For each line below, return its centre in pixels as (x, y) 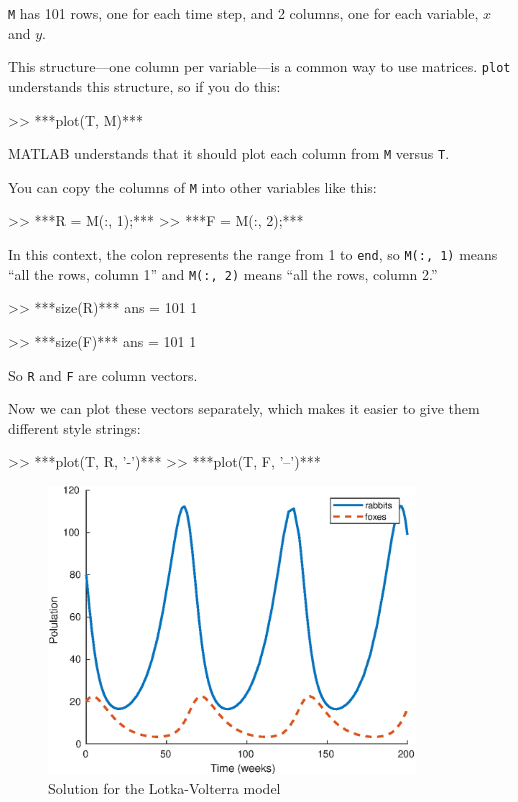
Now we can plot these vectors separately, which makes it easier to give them (244, 408)
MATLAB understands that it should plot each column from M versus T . (229, 153)
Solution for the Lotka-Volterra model (164, 787)
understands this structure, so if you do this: (144, 85)
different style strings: (74, 427)
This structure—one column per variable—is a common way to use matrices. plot (259, 66)
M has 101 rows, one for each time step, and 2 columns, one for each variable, (243, 13)
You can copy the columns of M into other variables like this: (192, 186)
